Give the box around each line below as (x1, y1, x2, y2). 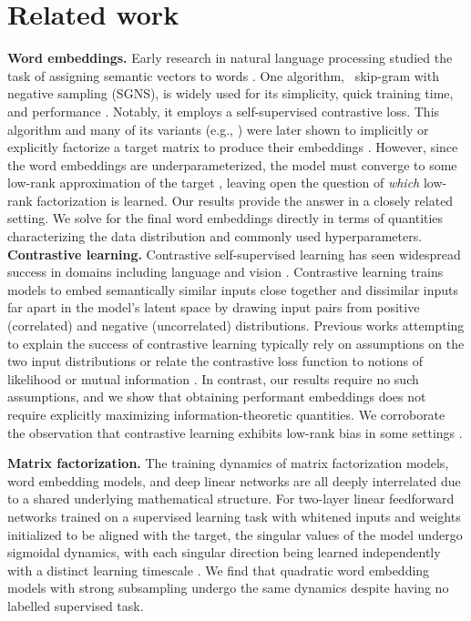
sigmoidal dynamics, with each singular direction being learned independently (7, 543, 441, 562)
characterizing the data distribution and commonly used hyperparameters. (7, 227, 423, 246)
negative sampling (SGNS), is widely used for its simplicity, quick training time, (7, 84, 454, 103)
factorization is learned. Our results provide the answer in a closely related (36, 190, 454, 209)
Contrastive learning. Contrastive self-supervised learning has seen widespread (7, 244, 461, 263)
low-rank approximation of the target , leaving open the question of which (7, 173, 420, 192)
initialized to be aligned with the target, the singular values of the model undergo (7, 524, 463, 544)
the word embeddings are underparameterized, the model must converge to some (7, 155, 457, 174)
